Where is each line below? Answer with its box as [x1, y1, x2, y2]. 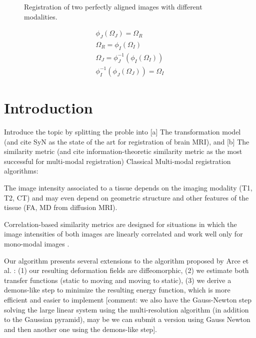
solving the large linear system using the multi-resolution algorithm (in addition [4, 304, 249, 314]
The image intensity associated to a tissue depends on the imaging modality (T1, [4, 182, 252, 192]
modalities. [24, 11, 57, 21]
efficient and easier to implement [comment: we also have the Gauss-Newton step [4, 294, 252, 304]
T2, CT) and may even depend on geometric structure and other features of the [4, 192, 249, 202]
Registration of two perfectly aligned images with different [24, 1, 202, 11]
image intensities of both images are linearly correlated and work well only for [4, 228, 243, 239]
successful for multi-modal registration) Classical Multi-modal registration [4, 155, 231, 166]
